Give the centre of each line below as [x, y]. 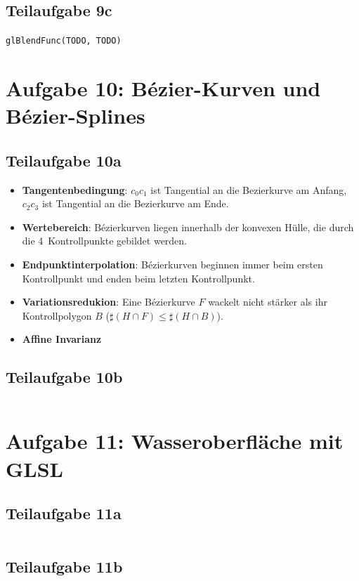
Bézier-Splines [76, 116]
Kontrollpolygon [57, 315]
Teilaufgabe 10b [64, 377]
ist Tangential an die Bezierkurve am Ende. [135, 203]
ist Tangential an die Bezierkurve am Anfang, [249, 189]
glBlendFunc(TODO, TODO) [64, 41]
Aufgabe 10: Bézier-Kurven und [163, 88]
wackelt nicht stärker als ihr [268, 302]
